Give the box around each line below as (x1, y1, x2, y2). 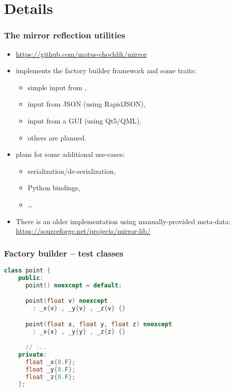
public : (18, 274, 43, 281)
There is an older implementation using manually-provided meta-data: (15, 216, 231, 226)
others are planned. (27, 132, 87, 142)
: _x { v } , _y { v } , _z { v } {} (32, 305, 126, 312)
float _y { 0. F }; (25, 366, 76, 373)
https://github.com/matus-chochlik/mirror (15, 48, 147, 59)
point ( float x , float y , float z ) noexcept (25, 320, 172, 328)
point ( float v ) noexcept (25, 297, 108, 305)
